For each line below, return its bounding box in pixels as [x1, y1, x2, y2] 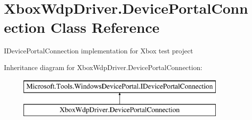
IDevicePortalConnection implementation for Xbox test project [4, 46, 193, 56]
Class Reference [50, 17, 160, 37]
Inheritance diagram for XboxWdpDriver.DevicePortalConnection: [4, 62, 203, 72]
